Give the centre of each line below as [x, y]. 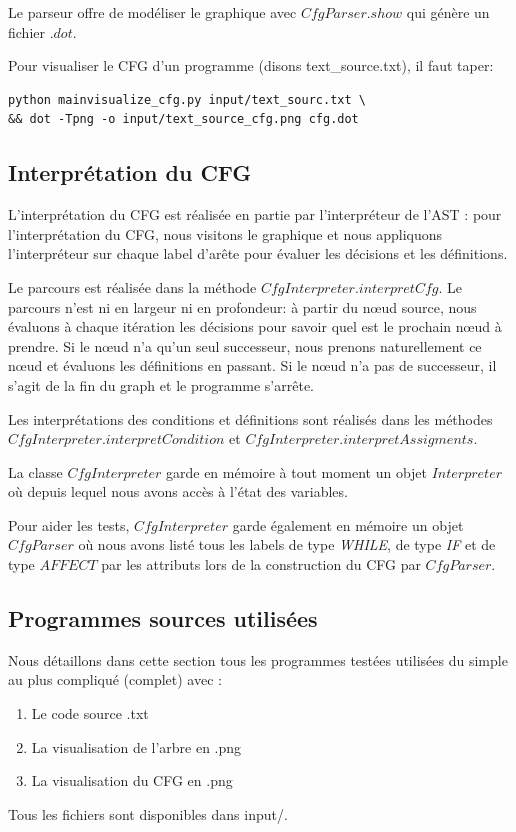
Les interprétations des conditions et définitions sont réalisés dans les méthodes [250, 418]
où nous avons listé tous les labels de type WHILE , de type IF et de [287, 544]
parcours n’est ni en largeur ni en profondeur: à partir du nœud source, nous [242, 306]
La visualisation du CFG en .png [132, 780]
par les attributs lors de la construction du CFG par [261, 564]
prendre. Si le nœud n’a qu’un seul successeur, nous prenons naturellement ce [245, 345]
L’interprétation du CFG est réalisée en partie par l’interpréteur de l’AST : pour [255, 214]
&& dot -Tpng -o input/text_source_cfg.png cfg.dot [183, 119]
